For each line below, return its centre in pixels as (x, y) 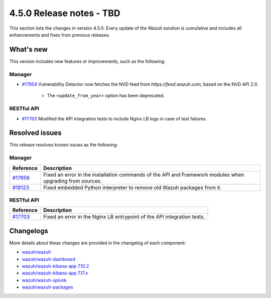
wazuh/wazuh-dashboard (48, 259)
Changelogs (29, 231)
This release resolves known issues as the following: (63, 145)
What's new (28, 49)
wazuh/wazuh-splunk (44, 280)
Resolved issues (36, 133)
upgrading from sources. (73, 181)
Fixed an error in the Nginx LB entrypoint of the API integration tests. (124, 217)
